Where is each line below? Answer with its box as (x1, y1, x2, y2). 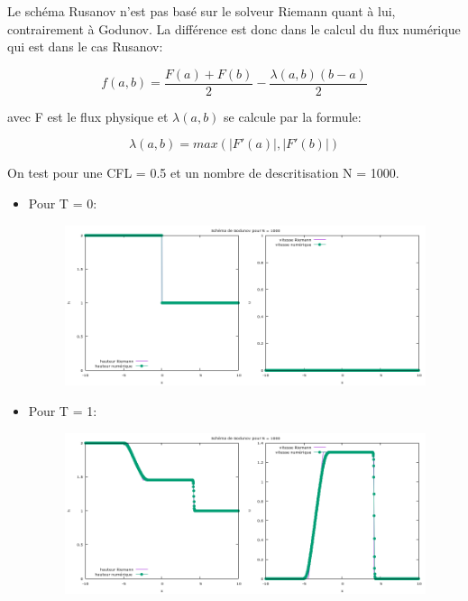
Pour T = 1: (28, 402, 97, 421)
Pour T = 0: (28, 194, 97, 213)
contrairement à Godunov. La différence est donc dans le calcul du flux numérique (7, 19, 461, 38)
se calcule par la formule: (224, 106, 362, 125)
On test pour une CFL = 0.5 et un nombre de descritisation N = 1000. (7, 163, 399, 182)
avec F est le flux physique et (7, 106, 169, 125)
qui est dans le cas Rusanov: (7, 37, 163, 56)
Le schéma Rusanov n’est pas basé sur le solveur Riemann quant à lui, (7, 2, 396, 20)
